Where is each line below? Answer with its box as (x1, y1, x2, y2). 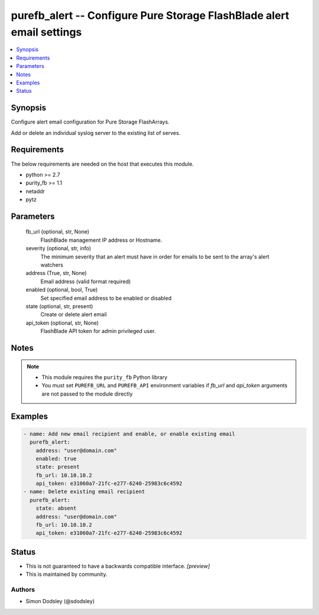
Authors (11, 585, 35, 594)
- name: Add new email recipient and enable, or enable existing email (23, 430, 236, 437)
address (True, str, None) (25, 270, 87, 277)
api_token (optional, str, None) (25, 319, 99, 326)
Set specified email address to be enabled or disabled (40, 294, 172, 302)
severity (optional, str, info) (25, 245, 92, 252)
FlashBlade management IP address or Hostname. (40, 237, 162, 244)
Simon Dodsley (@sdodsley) (25, 598, 95, 605)
